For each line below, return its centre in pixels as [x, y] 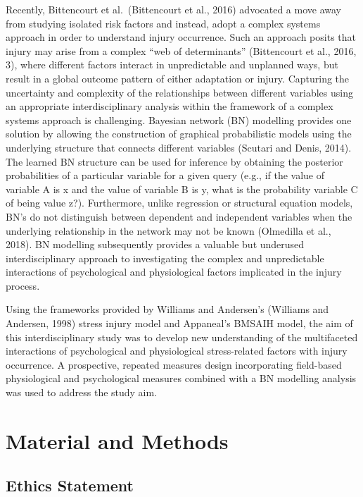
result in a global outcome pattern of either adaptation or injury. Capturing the [178, 78]
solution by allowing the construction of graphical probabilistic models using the [179, 134]
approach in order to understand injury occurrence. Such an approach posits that [181, 37]
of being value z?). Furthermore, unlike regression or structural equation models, [179, 203]
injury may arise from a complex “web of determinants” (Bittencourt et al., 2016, [181, 50]
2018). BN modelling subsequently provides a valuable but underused [155, 244]
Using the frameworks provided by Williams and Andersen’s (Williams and [167, 309]
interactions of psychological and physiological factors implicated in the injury [174, 272]
